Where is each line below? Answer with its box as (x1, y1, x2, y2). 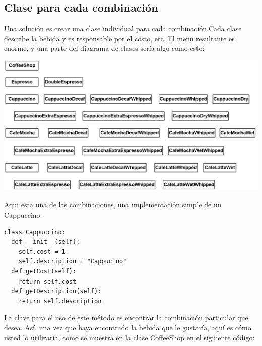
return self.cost (18, 278, 77, 285)
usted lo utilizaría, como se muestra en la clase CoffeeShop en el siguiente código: (4, 332, 255, 342)
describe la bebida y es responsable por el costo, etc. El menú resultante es (4, 33, 235, 43)
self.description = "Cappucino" (18, 258, 127, 265)
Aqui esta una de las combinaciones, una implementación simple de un (4, 199, 222, 210)
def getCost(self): (11, 268, 77, 275)
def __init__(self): (11, 238, 80, 246)
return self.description (18, 297, 102, 305)
